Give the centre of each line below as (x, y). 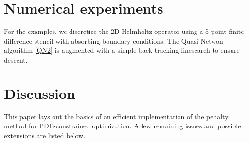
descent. (16, 59)
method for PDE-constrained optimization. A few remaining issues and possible (123, 126)
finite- (238, 31)
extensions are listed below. (45, 135)
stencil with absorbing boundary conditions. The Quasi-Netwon (129, 40)
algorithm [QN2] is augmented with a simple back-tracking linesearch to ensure (122, 50)
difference (18, 40)
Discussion (40, 93)
